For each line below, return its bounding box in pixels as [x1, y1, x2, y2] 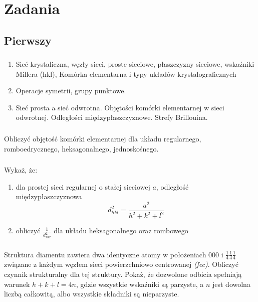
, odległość [156, 181, 189, 192]
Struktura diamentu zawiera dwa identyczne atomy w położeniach [4, 249, 206, 259]
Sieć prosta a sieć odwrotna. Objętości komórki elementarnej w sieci [16, 102, 224, 112]
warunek [4, 278, 30, 289]
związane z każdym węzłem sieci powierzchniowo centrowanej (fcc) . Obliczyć [4, 259, 238, 269]
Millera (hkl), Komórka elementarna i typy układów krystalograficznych [16, 68, 236, 79]
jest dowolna [212, 278, 250, 289]
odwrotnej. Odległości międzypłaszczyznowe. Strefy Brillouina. [16, 112, 208, 122]
